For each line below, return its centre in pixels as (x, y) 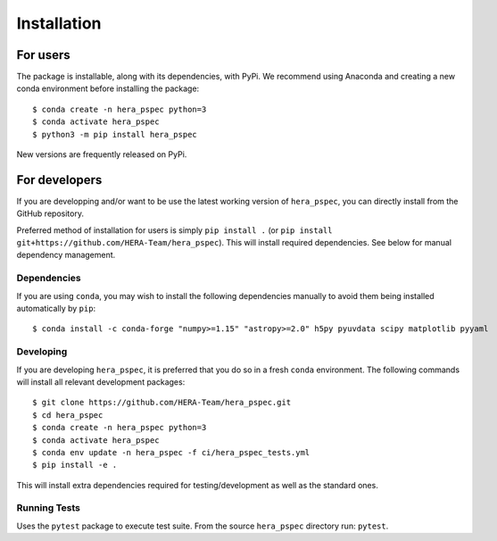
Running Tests (48, 508)
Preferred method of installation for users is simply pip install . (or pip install (174, 230)
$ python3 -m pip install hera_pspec (115, 134)
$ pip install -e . (75, 465)
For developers (59, 180)
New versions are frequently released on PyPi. (102, 154)
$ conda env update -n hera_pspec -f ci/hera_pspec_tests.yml (171, 452)
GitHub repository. (50, 213)
